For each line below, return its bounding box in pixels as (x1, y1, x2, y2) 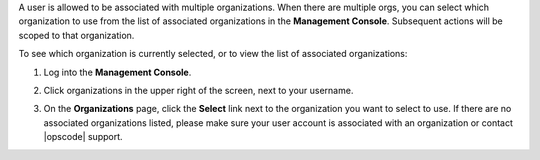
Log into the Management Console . (43, 66, 192, 78)
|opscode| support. (43, 131, 124, 143)
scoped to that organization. (18, 29, 135, 41)
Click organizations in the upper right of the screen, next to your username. (43, 84, 354, 96)
